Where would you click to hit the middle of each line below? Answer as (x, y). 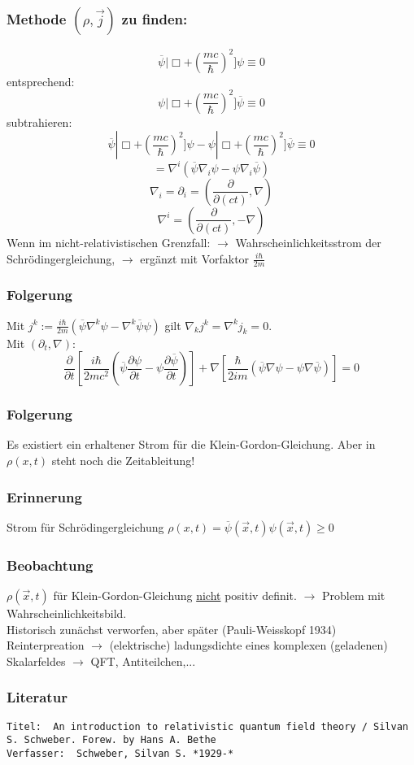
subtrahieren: (39, 122)
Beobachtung (50, 565)
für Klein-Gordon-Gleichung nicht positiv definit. (175, 595)
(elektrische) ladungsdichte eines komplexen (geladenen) (248, 645)
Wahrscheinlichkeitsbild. (67, 613)
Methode (37, 19)
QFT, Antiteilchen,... (143, 661)
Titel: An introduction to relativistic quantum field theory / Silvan (207, 726)
